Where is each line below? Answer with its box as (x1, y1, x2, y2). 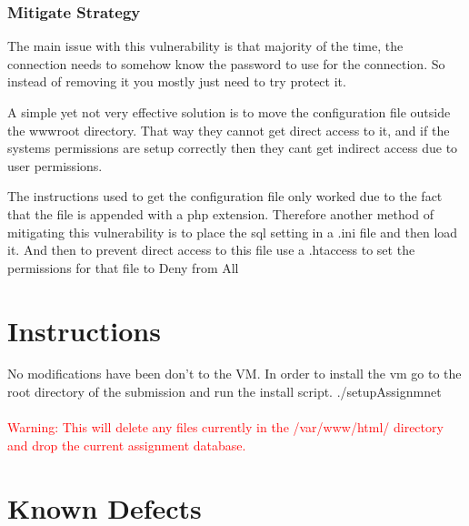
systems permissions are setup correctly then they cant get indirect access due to (7, 138, 458, 157)
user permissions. (7, 156, 103, 175)
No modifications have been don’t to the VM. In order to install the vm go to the (7, 364, 462, 383)
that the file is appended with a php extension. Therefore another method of (7, 204, 434, 223)
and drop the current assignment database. (7, 435, 246, 454)
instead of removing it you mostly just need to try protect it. (7, 72, 346, 91)
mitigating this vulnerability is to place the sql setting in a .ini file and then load (7, 222, 458, 241)
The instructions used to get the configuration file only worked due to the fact (7, 187, 443, 206)
